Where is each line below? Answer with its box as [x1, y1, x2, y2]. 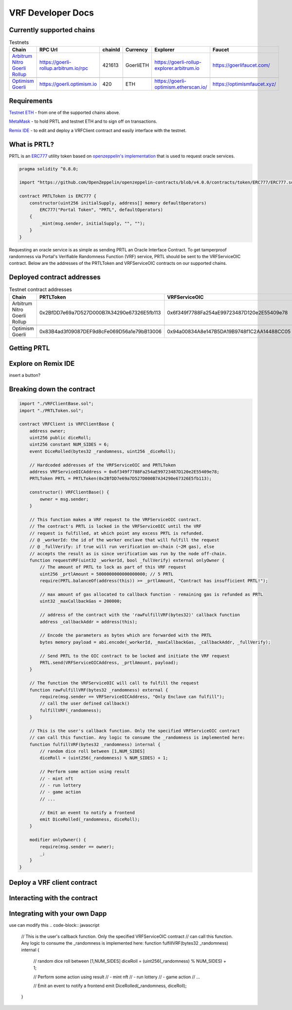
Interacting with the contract [9, 894, 98, 902]
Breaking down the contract [9, 385, 95, 393]
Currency [125, 46, 148, 53]
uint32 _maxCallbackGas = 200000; [39, 599, 122, 604]
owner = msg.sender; [39, 496, 89, 502]
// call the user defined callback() [39, 701, 130, 706]
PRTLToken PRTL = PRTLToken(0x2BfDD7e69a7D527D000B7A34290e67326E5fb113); [29, 476, 212, 482]
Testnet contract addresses [9, 286, 73, 293]
